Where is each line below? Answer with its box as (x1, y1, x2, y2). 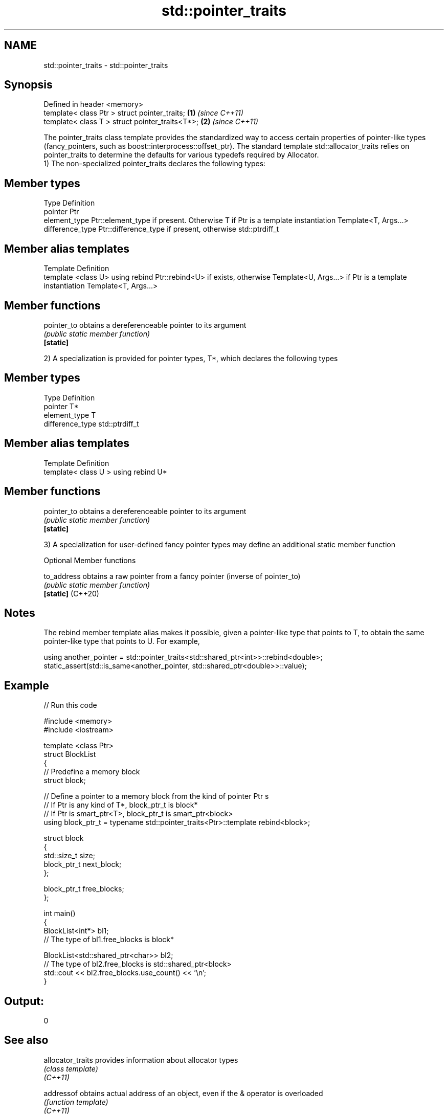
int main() (43, 909, 76, 918)
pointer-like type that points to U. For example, (43, 637, 200, 646)
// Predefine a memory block (43, 767, 140, 776)
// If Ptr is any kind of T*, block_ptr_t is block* (43, 800, 198, 810)
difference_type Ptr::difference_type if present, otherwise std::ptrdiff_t (43, 225, 279, 234)
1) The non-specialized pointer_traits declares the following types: (43, 159, 266, 168)
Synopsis (4, 78, 53, 92)
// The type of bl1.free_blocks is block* (43, 935, 174, 944)
